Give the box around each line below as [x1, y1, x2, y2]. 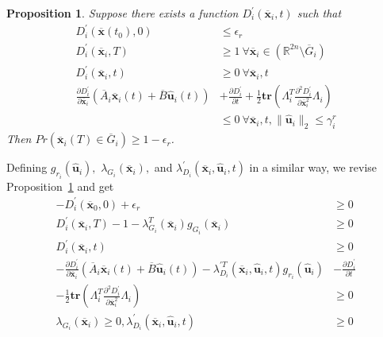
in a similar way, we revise [249, 159, 377, 176]
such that [297, 5, 342, 21]
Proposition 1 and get [6, 177, 114, 194]
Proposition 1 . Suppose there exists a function [6, 5, 239, 21]
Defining [6, 159, 48, 176]
